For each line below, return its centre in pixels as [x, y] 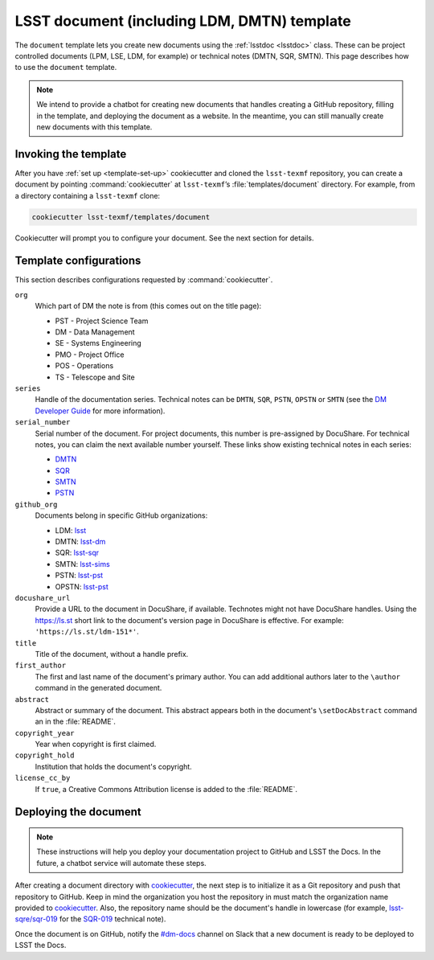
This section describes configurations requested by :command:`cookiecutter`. [144, 280]
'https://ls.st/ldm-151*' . [87, 632]
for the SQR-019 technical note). [113, 919]
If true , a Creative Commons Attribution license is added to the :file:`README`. [166, 789]
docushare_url [43, 598]
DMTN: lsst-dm [80, 542]
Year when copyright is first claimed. [96, 745]
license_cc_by [43, 778]
